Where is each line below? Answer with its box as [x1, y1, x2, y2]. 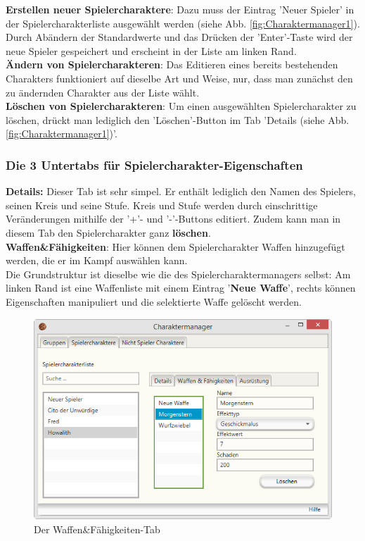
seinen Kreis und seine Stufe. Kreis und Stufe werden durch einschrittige [6, 197, 318, 212]
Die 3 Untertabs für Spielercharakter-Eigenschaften [6, 156, 303, 173]
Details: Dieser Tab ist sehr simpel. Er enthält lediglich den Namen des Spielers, [6, 184, 356, 199]
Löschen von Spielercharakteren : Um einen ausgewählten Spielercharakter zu [6, 99, 357, 113]
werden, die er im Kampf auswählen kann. [6, 253, 188, 268]
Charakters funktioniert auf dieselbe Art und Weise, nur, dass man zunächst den [6, 70, 353, 85]
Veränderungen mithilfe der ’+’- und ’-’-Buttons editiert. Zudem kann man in [6, 211, 341, 226]
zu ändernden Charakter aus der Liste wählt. [6, 85, 200, 99]
